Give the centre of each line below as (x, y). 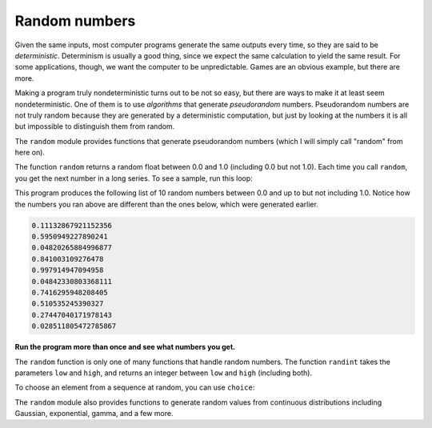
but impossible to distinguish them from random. (95, 126)
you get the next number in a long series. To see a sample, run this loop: (134, 178)
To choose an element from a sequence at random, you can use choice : (135, 387)
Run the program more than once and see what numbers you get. (125, 347)
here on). (30, 153)
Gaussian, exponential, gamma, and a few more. (94, 414)
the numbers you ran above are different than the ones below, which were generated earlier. (167, 204)
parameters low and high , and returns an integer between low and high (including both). (163, 373)
